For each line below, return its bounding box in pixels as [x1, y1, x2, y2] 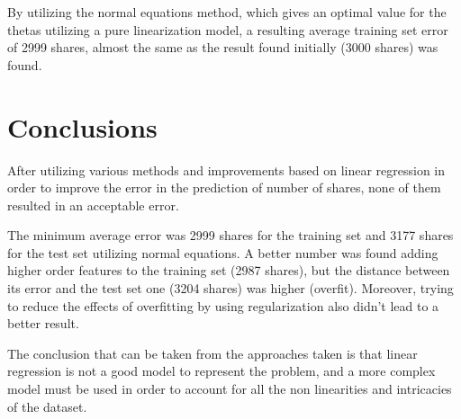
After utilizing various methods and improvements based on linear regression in [7, 160, 446, 179]
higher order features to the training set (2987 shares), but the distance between [7, 261, 450, 280]
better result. [7, 314, 79, 333]
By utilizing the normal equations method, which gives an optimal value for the [7, 3, 447, 21]
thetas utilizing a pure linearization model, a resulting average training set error [7, 20, 448, 39]
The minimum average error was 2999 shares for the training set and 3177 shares [7, 226, 454, 245]
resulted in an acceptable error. [7, 195, 179, 214]
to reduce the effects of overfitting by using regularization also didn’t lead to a [7, 296, 439, 315]
